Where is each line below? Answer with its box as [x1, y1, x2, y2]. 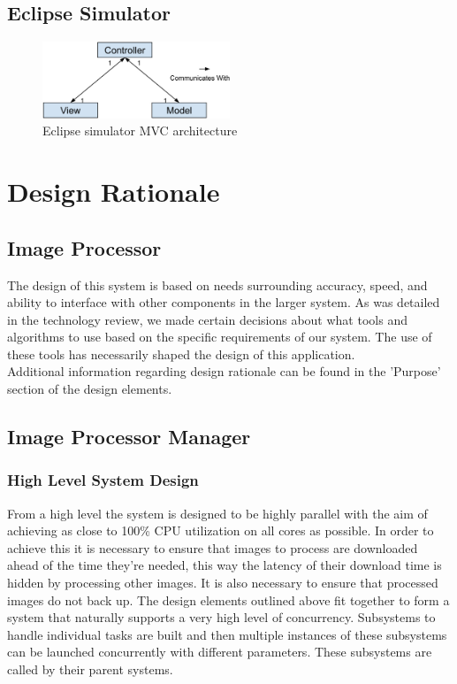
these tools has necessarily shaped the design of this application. [7, 344, 355, 363]
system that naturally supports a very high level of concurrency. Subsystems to [7, 608, 436, 626]
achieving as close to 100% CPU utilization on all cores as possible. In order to [7, 521, 434, 540]
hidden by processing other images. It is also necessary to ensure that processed [7, 573, 438, 592]
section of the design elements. [7, 380, 172, 398]
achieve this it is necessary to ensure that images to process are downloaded [7, 538, 418, 557]
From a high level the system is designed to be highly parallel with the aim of [7, 503, 428, 522]
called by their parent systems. [7, 660, 173, 678]
